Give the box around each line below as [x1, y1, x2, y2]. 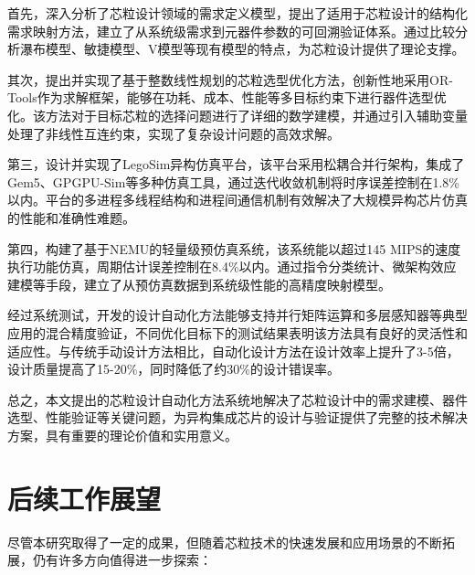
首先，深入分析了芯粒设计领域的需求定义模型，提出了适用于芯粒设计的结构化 [7, 4, 468, 22]
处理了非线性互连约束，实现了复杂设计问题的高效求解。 [7, 123, 340, 143]
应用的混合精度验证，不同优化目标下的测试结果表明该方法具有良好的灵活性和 [7, 323, 468, 342]
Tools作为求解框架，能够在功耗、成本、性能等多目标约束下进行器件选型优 [7, 88, 447, 107]
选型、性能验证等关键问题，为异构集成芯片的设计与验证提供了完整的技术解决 [7, 408, 468, 427]
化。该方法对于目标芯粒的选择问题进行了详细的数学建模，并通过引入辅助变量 [7, 105, 468, 124]
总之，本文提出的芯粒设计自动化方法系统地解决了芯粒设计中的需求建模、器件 [7, 389, 468, 409]
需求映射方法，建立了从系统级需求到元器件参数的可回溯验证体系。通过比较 [7, 21, 455, 40]
